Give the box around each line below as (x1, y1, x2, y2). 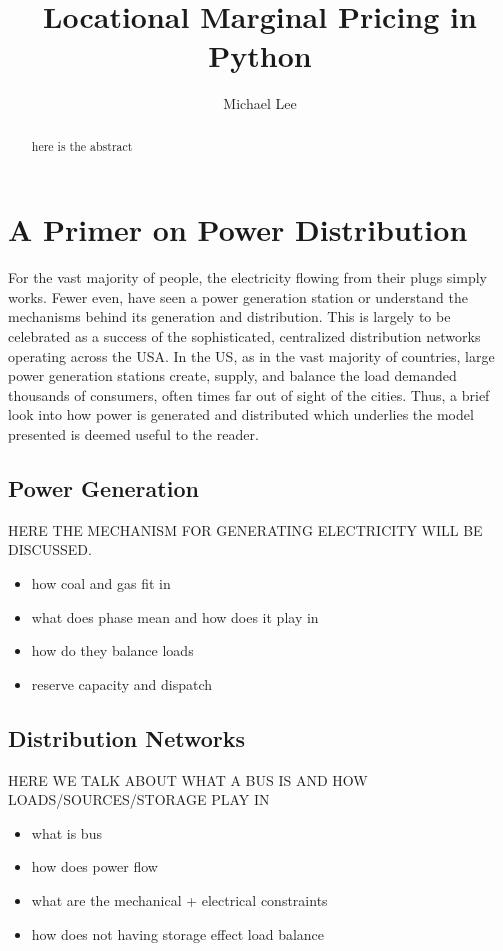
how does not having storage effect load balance (31, 923, 325, 944)
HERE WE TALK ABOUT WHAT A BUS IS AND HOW (8, 769, 368, 790)
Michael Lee (223, 93, 297, 114)
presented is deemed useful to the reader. (8, 424, 259, 445)
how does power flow (31, 856, 158, 877)
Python (208, 35, 312, 76)
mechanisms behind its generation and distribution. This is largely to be (8, 306, 451, 327)
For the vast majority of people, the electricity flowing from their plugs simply (8, 267, 487, 288)
